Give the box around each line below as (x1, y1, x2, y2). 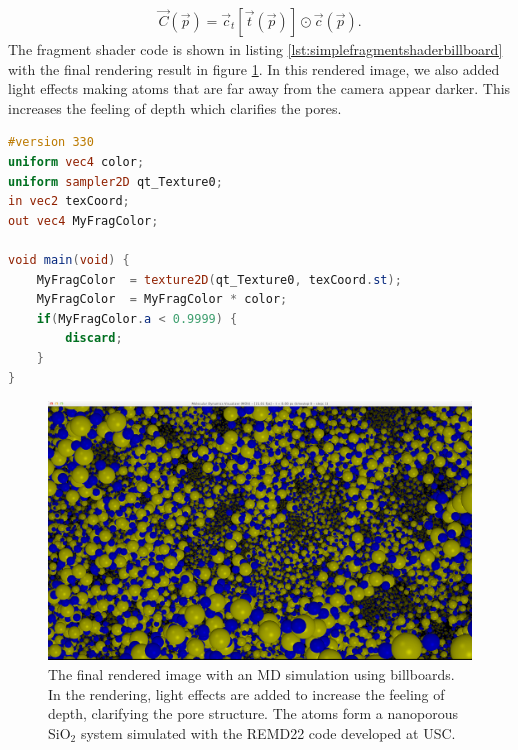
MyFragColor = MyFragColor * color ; (36, 292, 288, 307)
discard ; (65, 331, 123, 346)
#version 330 (8, 135, 94, 150)
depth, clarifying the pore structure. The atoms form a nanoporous (48, 703, 459, 724)
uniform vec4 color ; (8, 155, 145, 169)
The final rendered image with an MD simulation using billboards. (48, 663, 455, 684)
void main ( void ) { (8, 252, 130, 267)
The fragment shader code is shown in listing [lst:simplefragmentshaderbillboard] (8, 39, 503, 60)
